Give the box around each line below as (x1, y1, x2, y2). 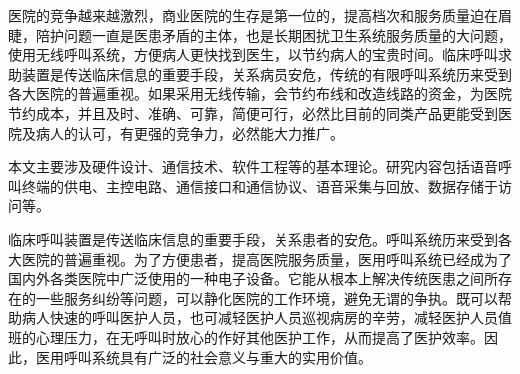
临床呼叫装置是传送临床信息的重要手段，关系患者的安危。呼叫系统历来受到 (8, 228, 498, 249)
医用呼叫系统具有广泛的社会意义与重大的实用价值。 (35, 346, 372, 367)
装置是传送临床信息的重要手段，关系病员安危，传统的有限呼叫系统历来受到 (21, 63, 512, 84)
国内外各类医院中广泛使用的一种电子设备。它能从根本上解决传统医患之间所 (8, 268, 498, 289)
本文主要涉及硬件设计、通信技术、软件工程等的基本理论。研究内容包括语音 (8, 156, 498, 177)
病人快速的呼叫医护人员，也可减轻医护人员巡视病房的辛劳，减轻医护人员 (21, 307, 498, 328)
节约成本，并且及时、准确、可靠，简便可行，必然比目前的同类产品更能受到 (8, 102, 498, 123)
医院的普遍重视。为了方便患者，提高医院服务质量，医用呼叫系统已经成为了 (21, 248, 512, 269)
